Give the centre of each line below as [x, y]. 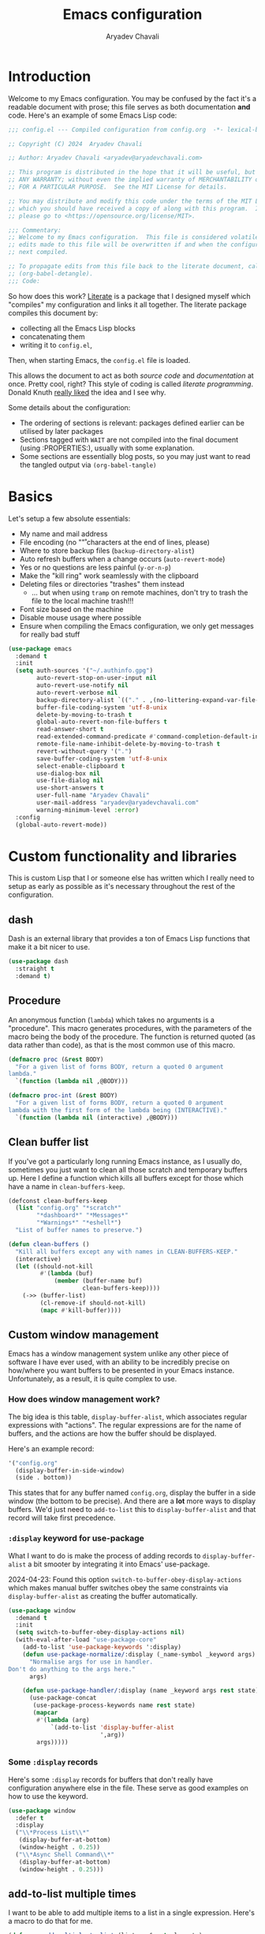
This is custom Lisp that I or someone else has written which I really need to [131, 878]
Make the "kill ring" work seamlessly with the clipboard [109, 575]
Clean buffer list [49, 1142]
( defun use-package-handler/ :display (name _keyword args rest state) [141, 1691]
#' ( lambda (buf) [66, 1274]
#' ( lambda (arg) [63, 1720]
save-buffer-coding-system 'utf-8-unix [102, 759]
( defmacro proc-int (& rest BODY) [63, 1096]
